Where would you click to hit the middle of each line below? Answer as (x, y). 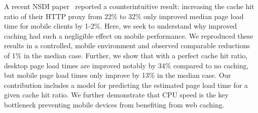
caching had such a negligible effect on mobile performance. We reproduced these (129, 35)
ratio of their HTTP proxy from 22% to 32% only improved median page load (124, 16)
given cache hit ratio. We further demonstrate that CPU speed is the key (116, 95)
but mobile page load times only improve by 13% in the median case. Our (118, 75)
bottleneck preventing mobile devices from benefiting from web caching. (114, 104)
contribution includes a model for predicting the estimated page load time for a (126, 85)
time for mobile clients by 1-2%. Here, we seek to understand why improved (120, 26)
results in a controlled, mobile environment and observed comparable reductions (127, 45)
